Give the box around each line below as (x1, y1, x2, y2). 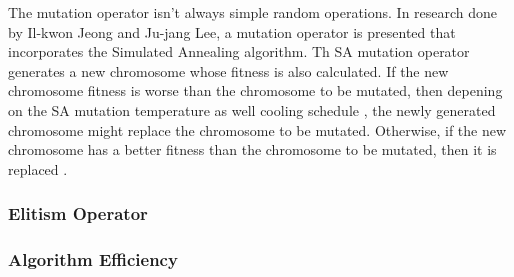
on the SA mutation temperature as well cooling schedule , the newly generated (8, 99, 496, 120)
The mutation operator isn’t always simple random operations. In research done (8, 2, 498, 22)
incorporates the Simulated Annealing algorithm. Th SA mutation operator (8, 41, 470, 62)
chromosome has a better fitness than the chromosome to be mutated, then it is (8, 139, 497, 160)
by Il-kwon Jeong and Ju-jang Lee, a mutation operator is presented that (8, 21, 456, 42)
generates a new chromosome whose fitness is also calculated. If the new (8, 60, 449, 81)
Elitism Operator (8, 201, 148, 226)
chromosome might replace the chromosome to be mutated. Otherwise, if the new (8, 119, 507, 140)
